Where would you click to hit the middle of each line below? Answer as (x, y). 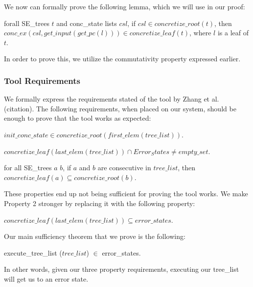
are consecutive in (124, 168)
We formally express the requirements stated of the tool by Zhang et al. (112, 99)
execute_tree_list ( (33, 252)
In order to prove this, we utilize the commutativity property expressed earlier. (122, 59)
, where (200, 33)
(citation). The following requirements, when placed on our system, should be (120, 108)
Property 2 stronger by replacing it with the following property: (100, 203)
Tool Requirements (42, 80)
